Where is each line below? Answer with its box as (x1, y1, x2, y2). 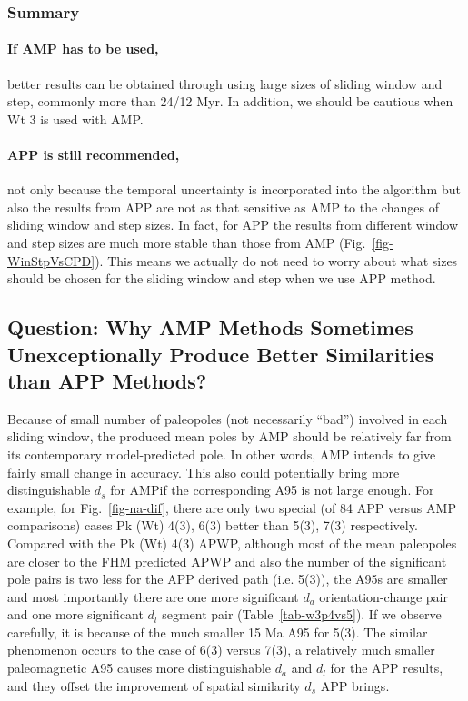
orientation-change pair (319, 587, 448, 606)
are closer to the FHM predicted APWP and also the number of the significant (7, 551, 447, 570)
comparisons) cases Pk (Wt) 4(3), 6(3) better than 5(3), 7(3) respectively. (7, 516, 418, 535)
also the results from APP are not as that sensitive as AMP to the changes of (7, 197, 439, 216)
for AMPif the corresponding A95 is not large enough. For (110, 480, 434, 499)
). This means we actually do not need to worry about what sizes (95, 251, 458, 270)
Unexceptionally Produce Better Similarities (7, 340, 434, 368)
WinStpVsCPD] (7, 251, 95, 270)
